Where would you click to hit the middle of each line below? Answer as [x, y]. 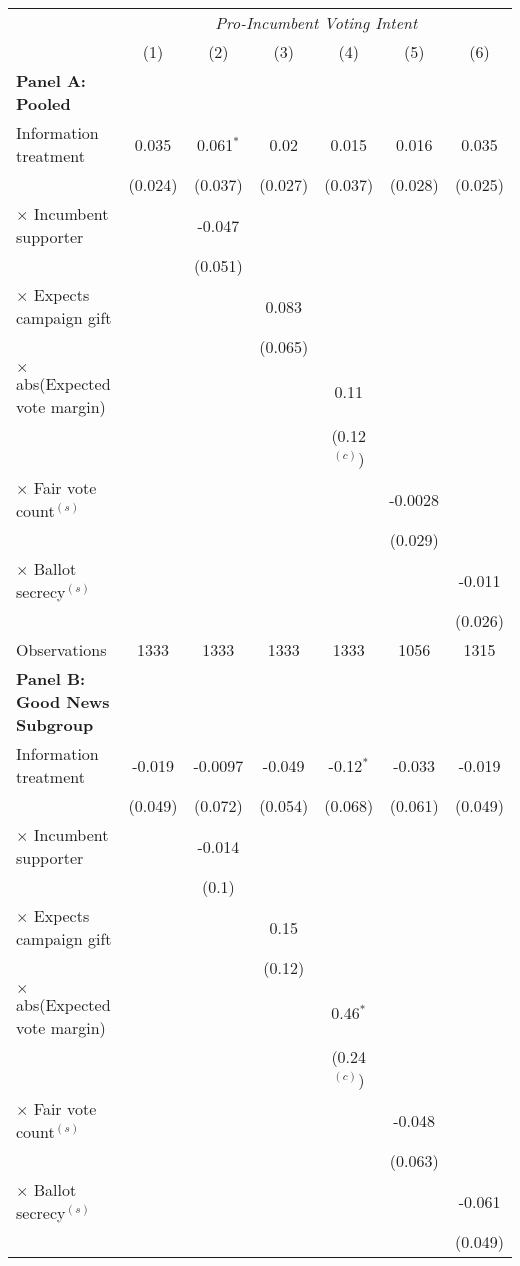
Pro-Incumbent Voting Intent [316, 22]
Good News [63, 701]
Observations [61, 649]
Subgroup [55, 724]
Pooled [43, 103]
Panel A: [51, 80]
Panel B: [51, 678]
